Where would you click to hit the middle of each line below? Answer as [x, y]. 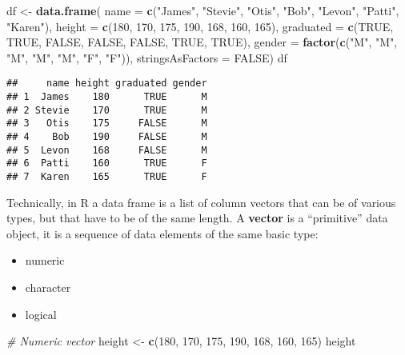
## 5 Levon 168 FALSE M [107, 150]
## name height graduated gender [107, 84]
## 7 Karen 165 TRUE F [107, 176]
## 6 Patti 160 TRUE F [107, 164]
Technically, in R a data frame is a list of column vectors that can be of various [201, 202]
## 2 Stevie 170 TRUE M [107, 110]
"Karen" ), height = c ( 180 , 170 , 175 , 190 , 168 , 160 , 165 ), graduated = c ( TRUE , [200, 26]
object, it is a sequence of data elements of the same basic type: [162, 233]
